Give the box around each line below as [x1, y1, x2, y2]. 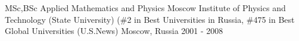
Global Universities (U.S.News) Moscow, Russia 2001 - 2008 [5, 25, 223, 37]
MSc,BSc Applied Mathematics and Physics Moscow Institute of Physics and [5, 2, 286, 13]
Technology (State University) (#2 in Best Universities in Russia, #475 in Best [5, 13, 295, 25]
